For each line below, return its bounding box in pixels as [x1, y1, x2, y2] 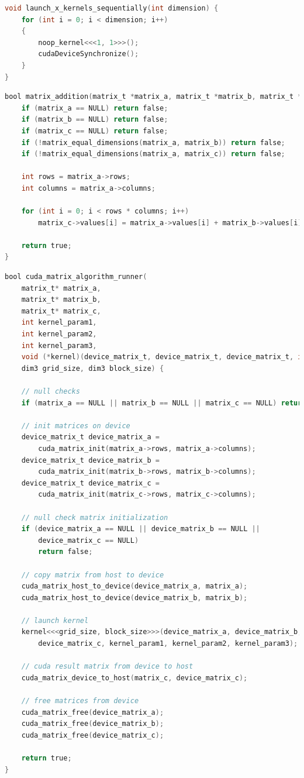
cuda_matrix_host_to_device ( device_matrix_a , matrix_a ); [21, 582, 248, 591]
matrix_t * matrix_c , [21, 307, 101, 315]
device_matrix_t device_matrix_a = [21, 433, 160, 442]
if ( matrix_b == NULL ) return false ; [21, 115, 168, 124]
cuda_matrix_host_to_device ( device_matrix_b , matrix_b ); [21, 593, 248, 602]
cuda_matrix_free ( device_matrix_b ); [21, 720, 164, 728]
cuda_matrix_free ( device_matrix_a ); [21, 708, 164, 717]
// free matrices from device [21, 697, 139, 705]
